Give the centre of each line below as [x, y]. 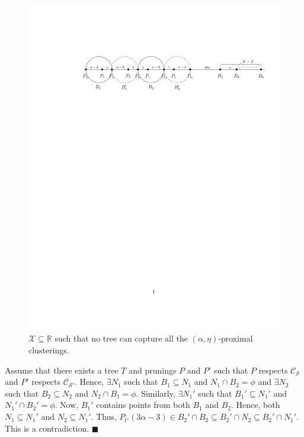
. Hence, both [255, 405]
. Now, [67, 405]
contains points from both [143, 405]
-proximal [236, 338]
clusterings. [49, 350]
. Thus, [104, 417]
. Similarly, [156, 393]
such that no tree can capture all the [121, 338]
